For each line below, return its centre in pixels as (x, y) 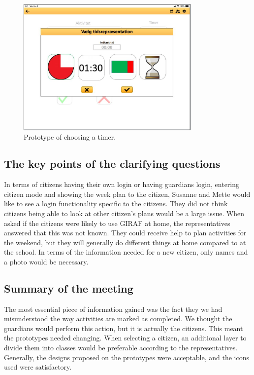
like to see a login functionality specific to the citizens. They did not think (116, 204)
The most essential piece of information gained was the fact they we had (113, 309)
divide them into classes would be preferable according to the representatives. (121, 348)
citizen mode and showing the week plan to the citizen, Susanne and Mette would (127, 194)
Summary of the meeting (69, 288)
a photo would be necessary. (46, 261)
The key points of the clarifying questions (112, 164)
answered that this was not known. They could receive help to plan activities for (125, 233)
